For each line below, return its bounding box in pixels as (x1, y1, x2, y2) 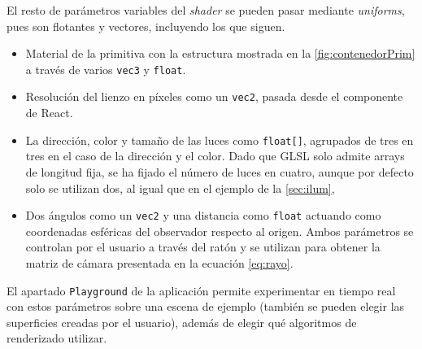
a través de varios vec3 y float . (25, 60, 186, 77)
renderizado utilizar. (7, 329, 107, 347)
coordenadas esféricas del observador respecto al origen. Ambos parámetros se (25, 222, 414, 239)
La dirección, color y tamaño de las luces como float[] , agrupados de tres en (25, 131, 414, 148)
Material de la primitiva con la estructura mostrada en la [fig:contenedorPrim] (25, 45, 415, 62)
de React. (25, 104, 73, 121)
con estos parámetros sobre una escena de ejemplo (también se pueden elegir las (7, 298, 405, 315)
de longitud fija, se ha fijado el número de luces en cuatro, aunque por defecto (25, 163, 414, 180)
